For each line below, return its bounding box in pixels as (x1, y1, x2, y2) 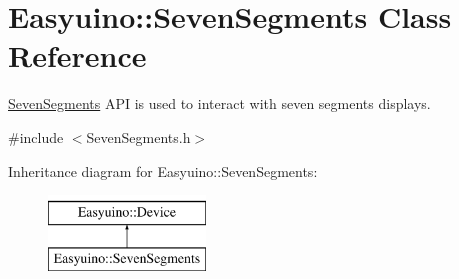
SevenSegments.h (86, 126, 191, 147)
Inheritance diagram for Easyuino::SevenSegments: (8, 160, 318, 181)
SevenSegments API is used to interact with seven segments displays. (8, 93, 431, 114)
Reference (8, 35, 147, 76)
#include (8, 126, 64, 147)
